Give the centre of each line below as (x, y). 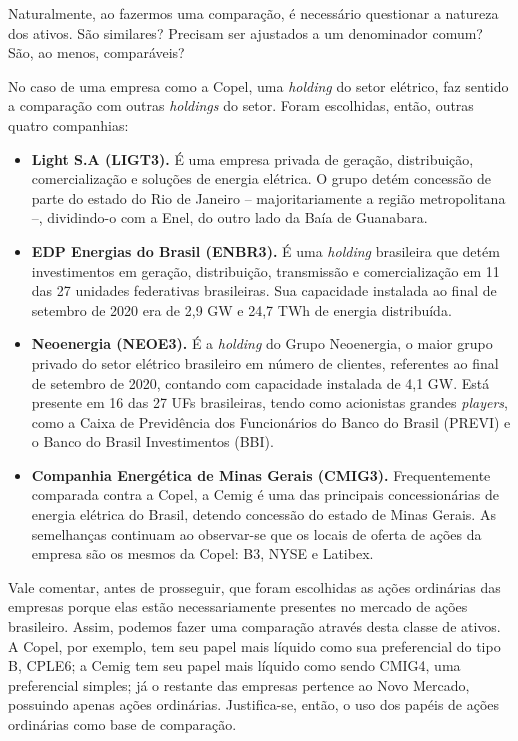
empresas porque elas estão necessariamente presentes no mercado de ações (238, 606)
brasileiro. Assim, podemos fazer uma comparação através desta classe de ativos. (254, 626)
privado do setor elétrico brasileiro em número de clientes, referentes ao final (265, 362)
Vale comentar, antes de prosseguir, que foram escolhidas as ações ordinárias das (254, 586)
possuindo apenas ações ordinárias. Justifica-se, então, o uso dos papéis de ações (254, 704)
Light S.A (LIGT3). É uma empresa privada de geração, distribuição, (252, 158)
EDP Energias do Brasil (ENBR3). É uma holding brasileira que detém (265, 250)
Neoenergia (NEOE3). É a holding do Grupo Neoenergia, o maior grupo (262, 343)
